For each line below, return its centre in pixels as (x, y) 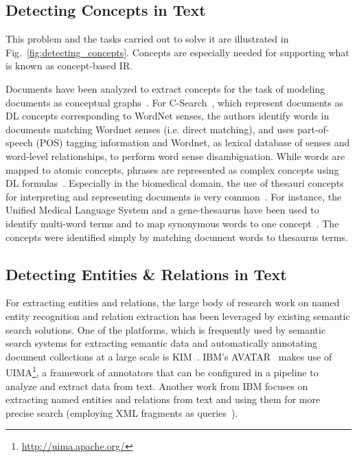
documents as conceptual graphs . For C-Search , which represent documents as (175, 102)
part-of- (313, 129)
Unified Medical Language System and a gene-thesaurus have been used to (162, 210)
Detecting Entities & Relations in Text (146, 274)
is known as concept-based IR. (69, 66)
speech (19, 142)
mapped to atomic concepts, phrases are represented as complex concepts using (172, 169)
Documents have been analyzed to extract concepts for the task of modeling (165, 88)
